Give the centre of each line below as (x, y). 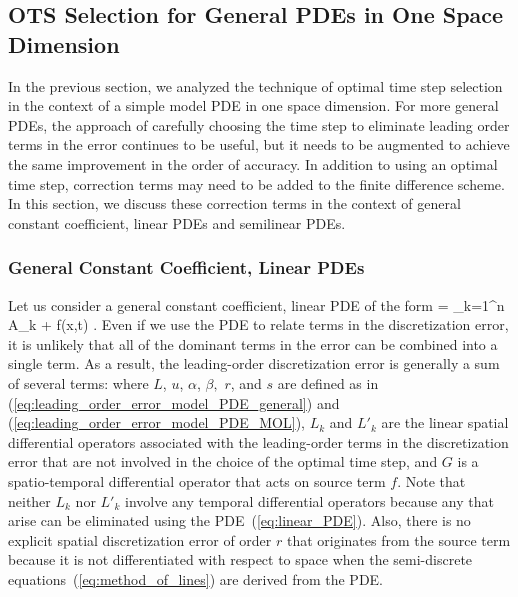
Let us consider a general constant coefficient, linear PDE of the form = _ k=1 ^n (256, 304)
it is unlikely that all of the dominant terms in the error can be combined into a (253, 343)
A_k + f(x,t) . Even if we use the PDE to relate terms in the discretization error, (258, 324)
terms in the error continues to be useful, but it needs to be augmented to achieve (259, 144)
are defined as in (328, 382)
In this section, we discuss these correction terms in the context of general (234, 203)
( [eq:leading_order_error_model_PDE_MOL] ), (156, 422)
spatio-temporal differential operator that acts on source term (197, 480)
